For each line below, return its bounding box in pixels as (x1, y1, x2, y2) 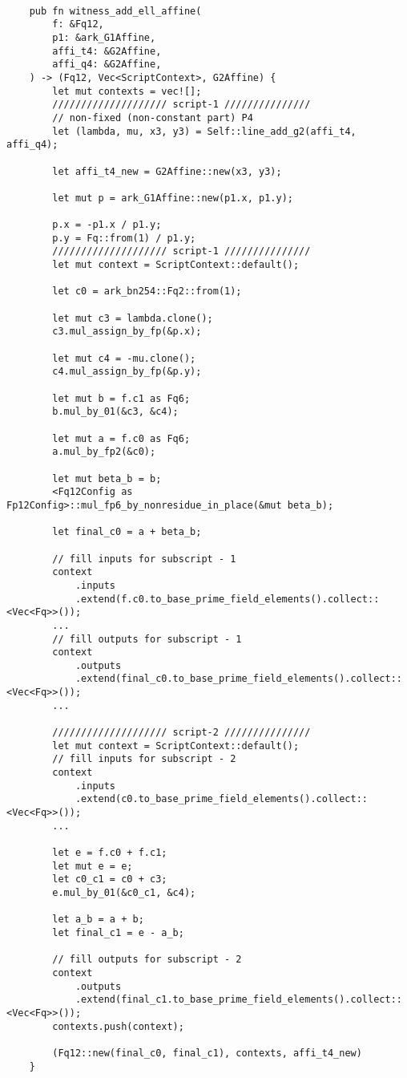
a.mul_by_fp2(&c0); (52, 446, 156, 458)
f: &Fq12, (52, 18, 104, 30)
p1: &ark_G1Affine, (52, 31, 156, 43)
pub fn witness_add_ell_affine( (29, 5, 202, 17)
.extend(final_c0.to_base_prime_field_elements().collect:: (75, 673, 402, 685)
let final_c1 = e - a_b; (52, 926, 184, 938)
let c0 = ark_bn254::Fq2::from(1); (52, 286, 242, 298)
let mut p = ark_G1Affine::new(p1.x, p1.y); (52, 192, 293, 204)
